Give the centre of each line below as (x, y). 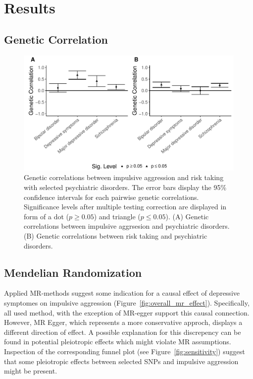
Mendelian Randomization (73, 272)
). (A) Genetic (187, 216)
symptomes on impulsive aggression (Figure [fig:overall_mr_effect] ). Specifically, (127, 303)
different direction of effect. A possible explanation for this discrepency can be (123, 332)
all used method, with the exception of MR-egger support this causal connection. (127, 312)
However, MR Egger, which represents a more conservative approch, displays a (123, 322)
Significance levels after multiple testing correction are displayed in (125, 207)
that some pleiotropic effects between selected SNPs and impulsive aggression (121, 361)
